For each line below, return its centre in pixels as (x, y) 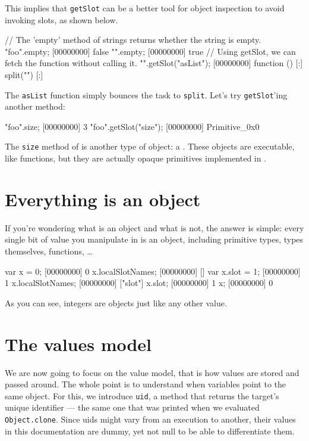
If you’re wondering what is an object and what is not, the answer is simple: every (154, 227)
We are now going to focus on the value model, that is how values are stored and (152, 372)
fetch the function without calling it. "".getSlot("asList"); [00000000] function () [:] (154, 63)
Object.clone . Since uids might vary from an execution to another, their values (150, 419)
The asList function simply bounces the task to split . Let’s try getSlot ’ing (146, 94)
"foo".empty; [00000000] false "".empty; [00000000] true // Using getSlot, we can (150, 51)
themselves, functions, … (49, 251)
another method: (35, 106)
